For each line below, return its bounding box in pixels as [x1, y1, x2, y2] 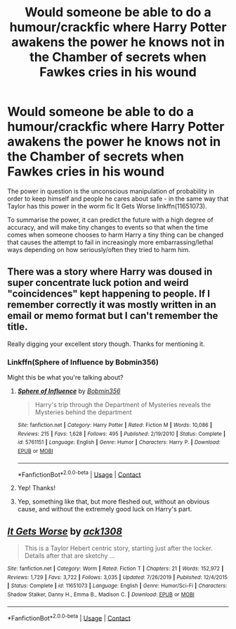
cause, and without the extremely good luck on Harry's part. [17, 505, 192, 513]
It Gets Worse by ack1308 [7, 525, 123, 537]
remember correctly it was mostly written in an [7, 299, 216, 311]
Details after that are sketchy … [24, 552, 115, 560]
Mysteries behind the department [34, 408, 132, 416]
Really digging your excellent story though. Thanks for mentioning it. [7, 340, 205, 348]
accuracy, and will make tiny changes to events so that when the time [7, 223, 209, 231]
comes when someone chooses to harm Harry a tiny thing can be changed [7, 230, 224, 239]
